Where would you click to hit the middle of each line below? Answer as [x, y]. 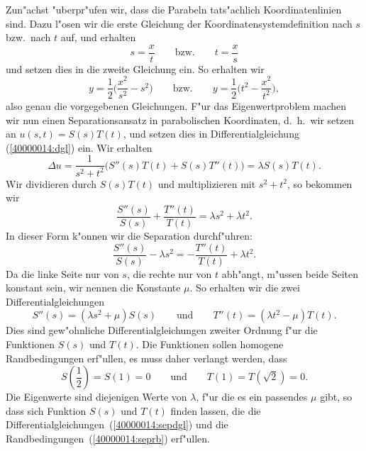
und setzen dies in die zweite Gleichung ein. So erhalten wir [135, 68]
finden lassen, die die [216, 410]
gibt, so [336, 397]
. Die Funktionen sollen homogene [210, 344]
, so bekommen [320, 183]
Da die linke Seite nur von [62, 273]
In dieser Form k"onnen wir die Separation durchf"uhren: [129, 235]
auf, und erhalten [98, 37]
